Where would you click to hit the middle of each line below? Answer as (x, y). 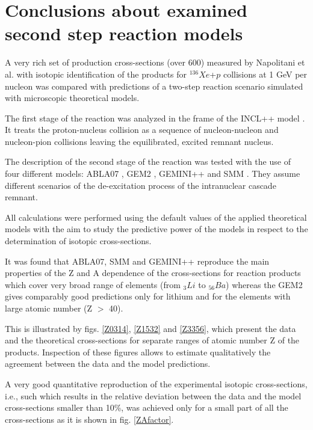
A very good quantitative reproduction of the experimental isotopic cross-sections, (156, 383)
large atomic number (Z (49, 308)
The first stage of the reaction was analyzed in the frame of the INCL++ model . (155, 118)
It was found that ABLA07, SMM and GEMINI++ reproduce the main (137, 261)
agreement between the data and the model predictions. (108, 364)
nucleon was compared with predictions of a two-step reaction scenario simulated (154, 86)
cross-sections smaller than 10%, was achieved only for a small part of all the (147, 407)
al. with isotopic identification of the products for (96, 74)
